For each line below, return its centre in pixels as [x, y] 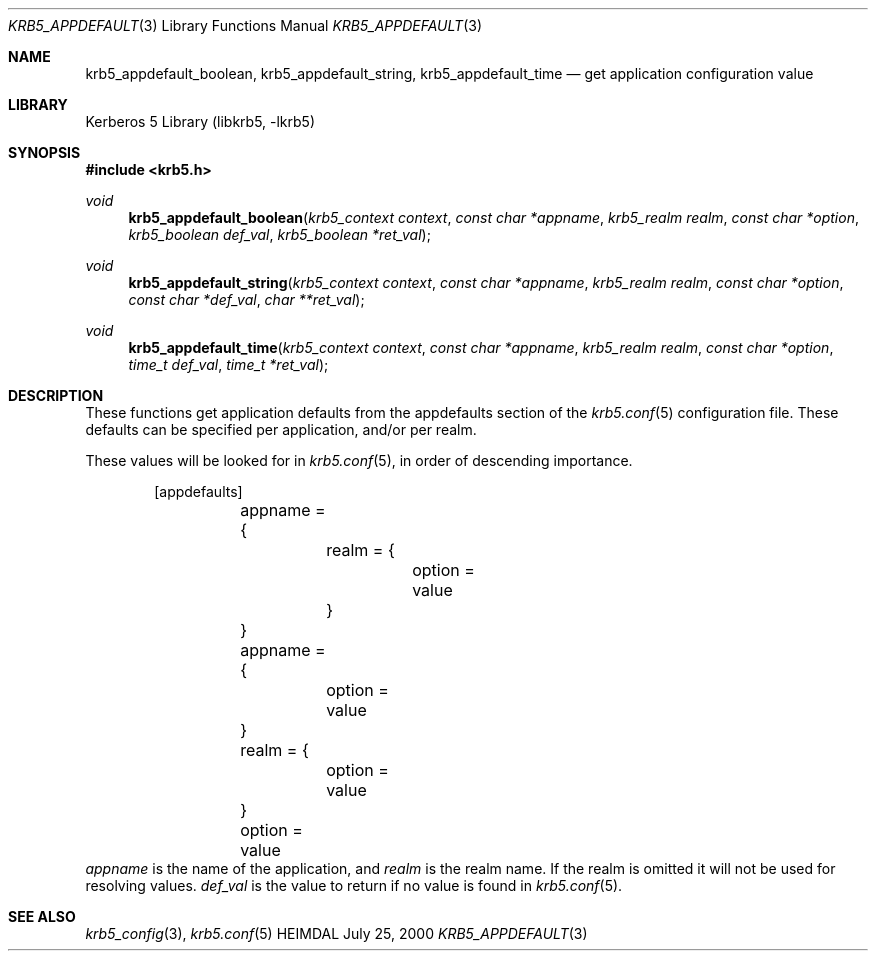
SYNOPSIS [44, 152]
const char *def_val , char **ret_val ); [246, 299]
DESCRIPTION [56, 395]
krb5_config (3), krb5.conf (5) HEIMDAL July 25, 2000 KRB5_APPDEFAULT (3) [336, 933]
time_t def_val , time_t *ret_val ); [228, 364]
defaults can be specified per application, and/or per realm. [281, 429]
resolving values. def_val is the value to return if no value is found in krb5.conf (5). [354, 885]
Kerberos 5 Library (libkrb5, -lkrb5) [200, 121]
